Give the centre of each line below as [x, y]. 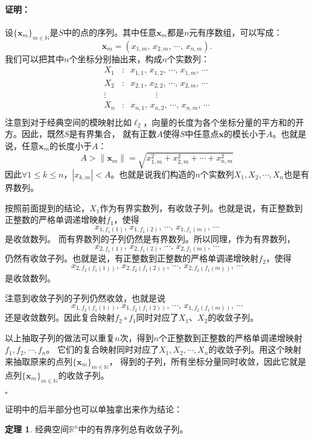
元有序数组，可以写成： [236, 32]
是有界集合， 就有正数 [113, 134]
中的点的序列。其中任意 [110, 32]
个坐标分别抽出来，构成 [116, 58]
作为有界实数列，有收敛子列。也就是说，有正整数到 [201, 207]
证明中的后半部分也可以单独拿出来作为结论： [94, 409]
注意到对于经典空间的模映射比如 [68, 122]
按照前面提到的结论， [47, 207]
